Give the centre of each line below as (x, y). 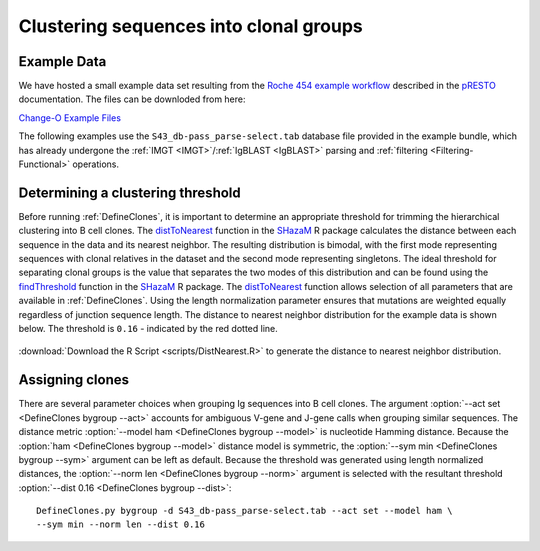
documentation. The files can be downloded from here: (132, 99)
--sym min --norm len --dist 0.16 (120, 524)
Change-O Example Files (70, 117)
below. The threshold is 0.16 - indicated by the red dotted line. (148, 329)
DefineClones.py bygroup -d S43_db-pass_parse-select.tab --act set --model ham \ (244, 511)
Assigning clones (74, 380)
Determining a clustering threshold (130, 192)
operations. (95, 164)
